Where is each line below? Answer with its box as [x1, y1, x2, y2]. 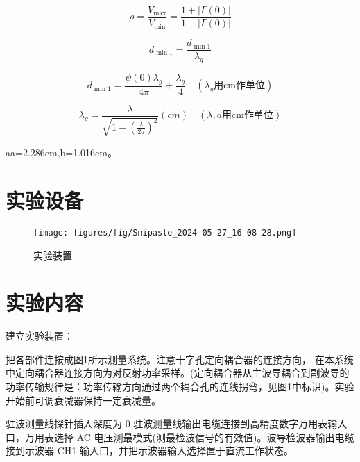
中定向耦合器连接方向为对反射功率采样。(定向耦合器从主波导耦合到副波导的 [6, 365, 350, 380]
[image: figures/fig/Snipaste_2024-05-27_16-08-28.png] [33, 227, 297, 238]
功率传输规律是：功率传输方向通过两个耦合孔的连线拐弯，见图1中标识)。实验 [6, 379, 354, 394]
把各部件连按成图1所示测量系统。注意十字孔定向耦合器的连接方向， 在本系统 [6, 352, 354, 366]
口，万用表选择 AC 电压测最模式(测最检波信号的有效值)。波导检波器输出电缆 [6, 429, 354, 444]
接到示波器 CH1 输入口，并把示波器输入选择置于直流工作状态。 [6, 443, 293, 458]
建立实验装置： [6, 329, 74, 343]
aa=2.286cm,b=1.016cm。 [6, 145, 117, 160]
